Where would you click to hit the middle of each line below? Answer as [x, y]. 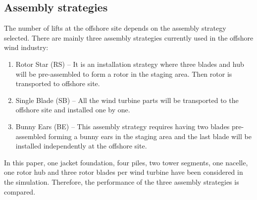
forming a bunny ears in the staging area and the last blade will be [150, 136]
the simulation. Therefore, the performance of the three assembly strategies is [122, 181]
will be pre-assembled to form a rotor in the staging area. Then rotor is [124, 74]
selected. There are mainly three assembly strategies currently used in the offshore [129, 37]
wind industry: [26, 47]
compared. [20, 191]
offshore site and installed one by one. [73, 110]
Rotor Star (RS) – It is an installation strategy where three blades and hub [130, 64]
